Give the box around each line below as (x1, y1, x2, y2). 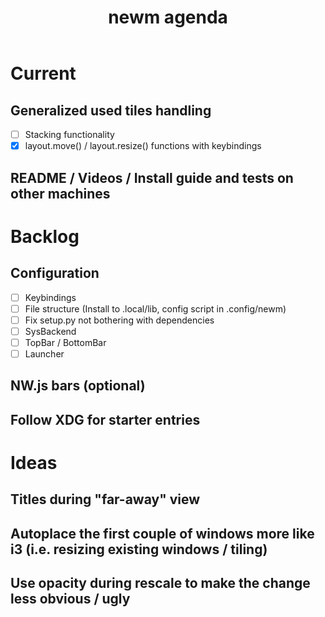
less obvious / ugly (10, 591, 131, 608)
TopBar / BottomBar (24, 336, 107, 348)
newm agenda (108, 6, 228, 29)
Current (10, 62, 77, 85)
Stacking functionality (24, 129, 115, 140)
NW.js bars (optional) (10, 377, 146, 395)
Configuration (10, 265, 100, 282)
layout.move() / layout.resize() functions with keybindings (24, 140, 262, 152)
